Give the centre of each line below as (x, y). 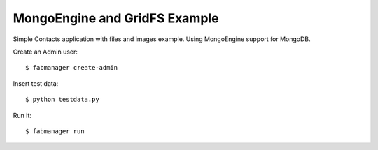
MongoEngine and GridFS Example (116, 18)
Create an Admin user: (45, 52)
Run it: (22, 115)
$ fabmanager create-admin (72, 68)
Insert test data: (36, 83)
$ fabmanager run (55, 131)
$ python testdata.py (62, 100)
